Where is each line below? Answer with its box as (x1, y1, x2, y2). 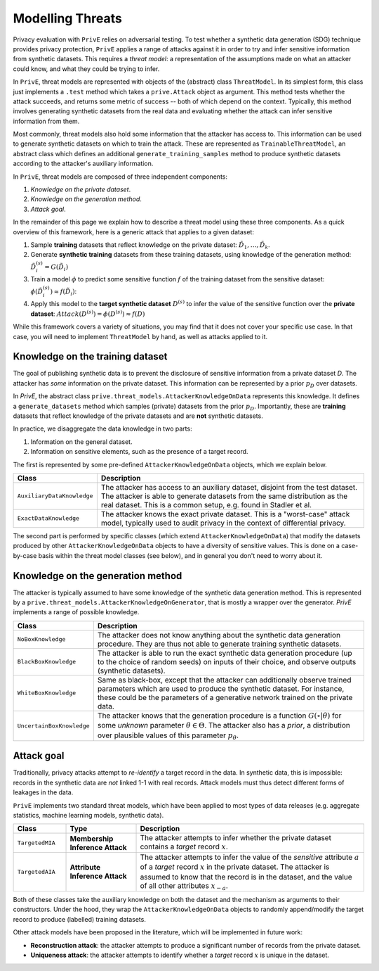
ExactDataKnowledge (17, 514, 80, 522)
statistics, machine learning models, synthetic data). (13, 811, 164, 820)
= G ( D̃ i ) (44, 262, 69, 272)
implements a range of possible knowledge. (13, 608, 140, 616)
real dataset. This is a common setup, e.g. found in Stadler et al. (100, 500, 312, 509)
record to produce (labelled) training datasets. (13, 915, 147, 923)
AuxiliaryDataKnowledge (17, 493, 93, 500)
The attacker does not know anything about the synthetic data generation (97, 630, 340, 640)
